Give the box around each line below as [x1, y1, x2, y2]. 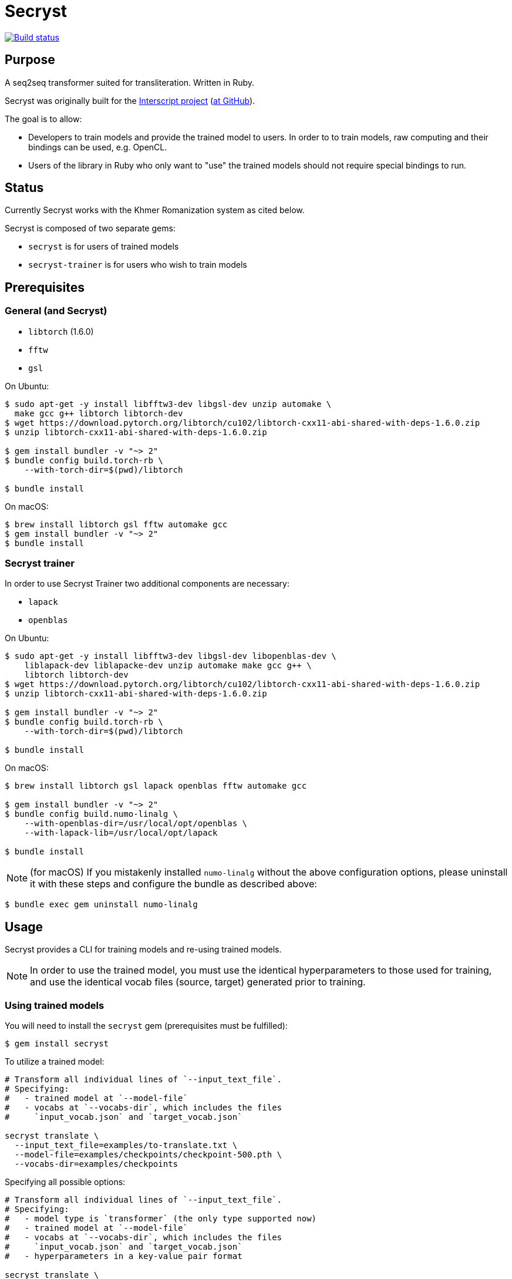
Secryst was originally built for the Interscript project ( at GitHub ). [5, 95, 255, 106]
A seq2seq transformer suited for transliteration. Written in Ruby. [5, 77, 255, 87]
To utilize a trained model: [5, 1056, 105, 1066]
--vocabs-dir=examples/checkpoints [14, 1159, 178, 1169]
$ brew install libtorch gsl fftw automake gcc [5, 519, 228, 529]
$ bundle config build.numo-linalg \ [5, 809, 178, 819]
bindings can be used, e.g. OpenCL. [28, 142, 167, 152]
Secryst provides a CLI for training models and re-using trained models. [5, 944, 282, 955]
